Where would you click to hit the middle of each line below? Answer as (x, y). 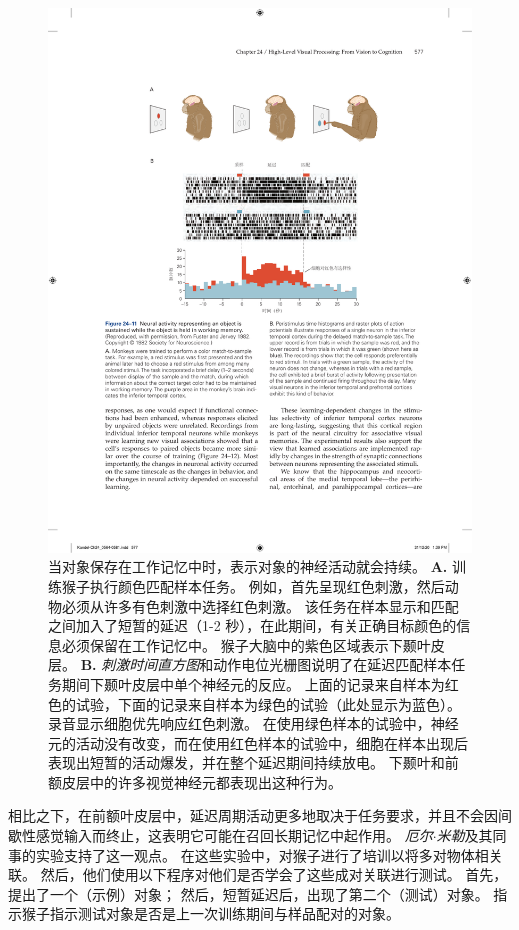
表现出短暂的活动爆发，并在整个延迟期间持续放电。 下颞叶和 (246, 762)
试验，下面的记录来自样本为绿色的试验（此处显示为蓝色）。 (268, 703)
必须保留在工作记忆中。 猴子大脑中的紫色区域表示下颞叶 (246, 644)
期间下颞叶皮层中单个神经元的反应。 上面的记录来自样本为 (253, 683)
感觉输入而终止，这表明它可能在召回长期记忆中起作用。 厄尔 (234, 835)
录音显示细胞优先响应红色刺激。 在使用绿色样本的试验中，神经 (253, 723)
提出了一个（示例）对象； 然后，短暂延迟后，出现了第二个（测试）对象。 (248, 893)
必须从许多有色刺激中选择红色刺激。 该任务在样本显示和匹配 (260, 605)
